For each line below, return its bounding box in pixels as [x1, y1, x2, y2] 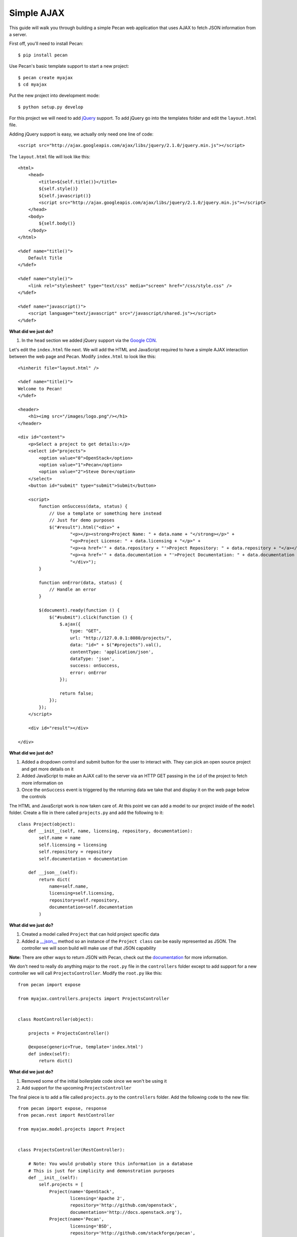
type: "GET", [70, 628, 101, 634]
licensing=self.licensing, [49, 891, 115, 896]
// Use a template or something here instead [49, 510, 162, 516]
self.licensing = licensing [39, 842, 107, 848]
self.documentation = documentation [39, 856, 128, 861]
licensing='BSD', [70, 1223, 112, 1229]
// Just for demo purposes [49, 518, 115, 523]
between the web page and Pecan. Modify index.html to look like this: [9, 354, 156, 360]
